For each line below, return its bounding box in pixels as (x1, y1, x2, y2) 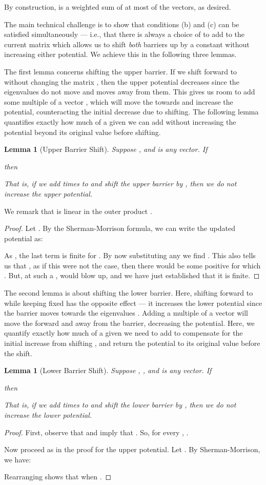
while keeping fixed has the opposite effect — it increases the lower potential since (4, 297, 262, 308)
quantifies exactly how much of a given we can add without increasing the (4, 116, 236, 127)
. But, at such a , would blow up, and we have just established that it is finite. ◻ (4, 270, 260, 281)
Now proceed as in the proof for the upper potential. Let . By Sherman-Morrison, (4, 444, 260, 455)
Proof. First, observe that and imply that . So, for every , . (4, 426, 189, 437)
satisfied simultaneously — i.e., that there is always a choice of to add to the (4, 29, 245, 40)
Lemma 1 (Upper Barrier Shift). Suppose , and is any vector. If (4, 144, 208, 154)
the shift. (4, 347, 32, 358)
